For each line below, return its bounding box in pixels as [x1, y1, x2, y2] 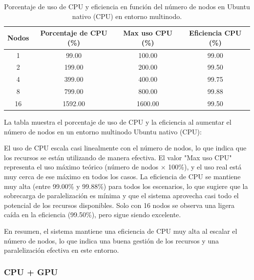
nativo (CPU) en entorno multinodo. [72, 11, 182, 21]
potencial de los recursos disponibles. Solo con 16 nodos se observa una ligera [4, 200, 235, 210]
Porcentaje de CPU [40, 28, 107, 38]
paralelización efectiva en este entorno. [4, 245, 119, 255]
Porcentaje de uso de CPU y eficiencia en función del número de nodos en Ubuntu [4, 1, 250, 11]
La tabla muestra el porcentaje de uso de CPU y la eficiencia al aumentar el [4, 117, 232, 127]
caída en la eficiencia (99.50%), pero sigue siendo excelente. [4, 209, 181, 220]
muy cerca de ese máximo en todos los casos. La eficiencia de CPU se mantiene [4, 171, 241, 182]
